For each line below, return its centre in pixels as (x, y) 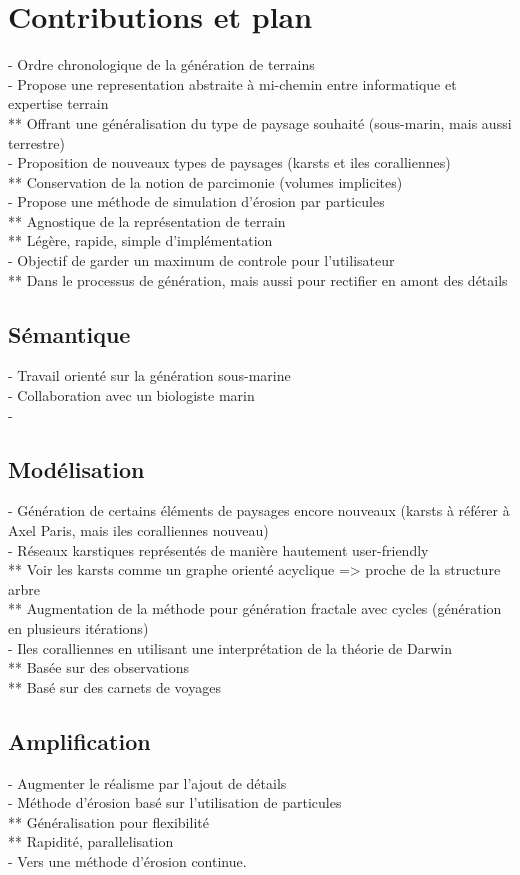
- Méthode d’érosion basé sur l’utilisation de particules (175, 802)
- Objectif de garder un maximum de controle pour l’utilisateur (201, 260)
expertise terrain (58, 103)
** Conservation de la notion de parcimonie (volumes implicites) (205, 181)
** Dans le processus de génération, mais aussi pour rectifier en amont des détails (258, 279)
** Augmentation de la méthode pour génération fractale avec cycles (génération (255, 608)
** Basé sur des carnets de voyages (114, 686)
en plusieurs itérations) (78, 628)
